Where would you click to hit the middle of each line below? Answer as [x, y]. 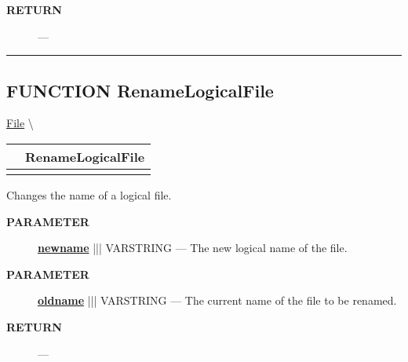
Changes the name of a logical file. [89, 194]
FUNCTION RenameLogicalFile [140, 90]
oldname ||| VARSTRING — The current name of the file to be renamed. [217, 300]
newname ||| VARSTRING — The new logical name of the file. [193, 248]
